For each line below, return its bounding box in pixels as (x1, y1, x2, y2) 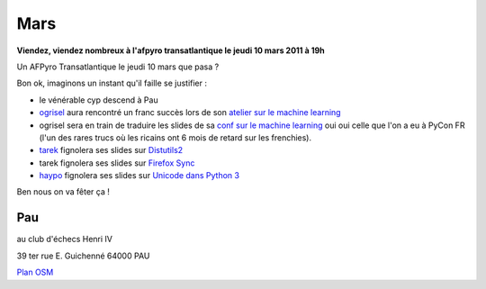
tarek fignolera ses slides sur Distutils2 (39, 145, 184, 156)
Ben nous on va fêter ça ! (16, 186, 110, 197)
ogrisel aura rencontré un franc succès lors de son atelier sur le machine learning (39, 107, 341, 118)
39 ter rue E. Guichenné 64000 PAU (16, 250, 150, 261)
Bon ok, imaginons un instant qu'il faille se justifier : (16, 77, 207, 89)
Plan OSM (16, 266, 54, 278)
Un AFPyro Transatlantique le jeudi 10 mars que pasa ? (16, 61, 220, 72)
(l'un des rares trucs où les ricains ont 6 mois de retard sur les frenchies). (39, 131, 312, 143)
